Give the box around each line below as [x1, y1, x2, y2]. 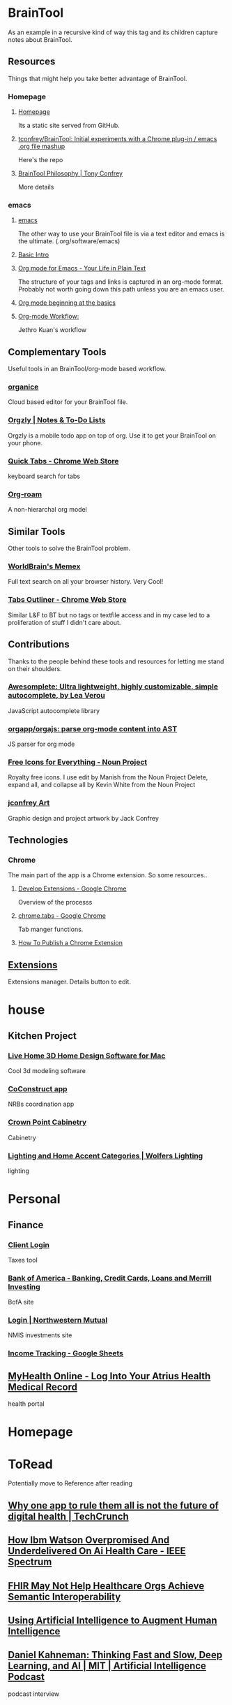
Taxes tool [8, 1256, 38, 1264]
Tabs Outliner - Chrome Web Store [8, 595, 127, 605]
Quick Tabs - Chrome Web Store [8, 456, 119, 466]
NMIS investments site [8, 1331, 72, 1339]
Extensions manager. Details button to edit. [8, 977, 132, 986]
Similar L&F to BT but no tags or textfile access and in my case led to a [8, 610, 210, 619]
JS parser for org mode [8, 740, 75, 749]
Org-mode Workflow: [17, 312, 79, 321]
